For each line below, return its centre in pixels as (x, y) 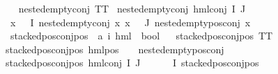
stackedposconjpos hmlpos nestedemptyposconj (115, 49)
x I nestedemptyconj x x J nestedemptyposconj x (130, 22)
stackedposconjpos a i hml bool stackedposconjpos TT (141, 36)
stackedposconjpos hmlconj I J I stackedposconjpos (132, 63)
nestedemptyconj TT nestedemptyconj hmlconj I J (132, 8)
